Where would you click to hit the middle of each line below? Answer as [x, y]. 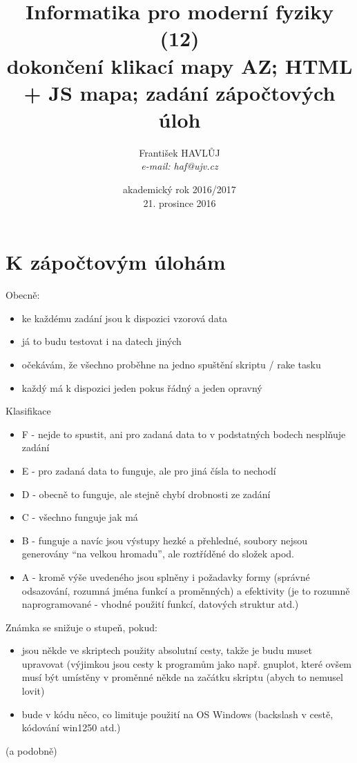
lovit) [33, 691]
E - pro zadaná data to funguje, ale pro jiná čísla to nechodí [149, 470]
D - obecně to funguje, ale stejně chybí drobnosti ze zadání [146, 494]
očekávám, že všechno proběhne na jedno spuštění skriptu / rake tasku [171, 364]
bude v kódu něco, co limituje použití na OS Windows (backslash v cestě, [177, 714]
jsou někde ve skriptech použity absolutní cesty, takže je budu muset [167, 650]
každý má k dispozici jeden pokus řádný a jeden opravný [142, 387]
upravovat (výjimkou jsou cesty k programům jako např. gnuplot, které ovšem [187, 663]
